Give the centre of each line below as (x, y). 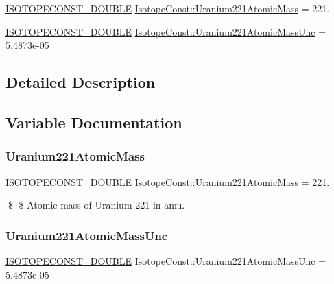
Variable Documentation (94, 122)
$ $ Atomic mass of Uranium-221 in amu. (96, 205)
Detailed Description (81, 82)
